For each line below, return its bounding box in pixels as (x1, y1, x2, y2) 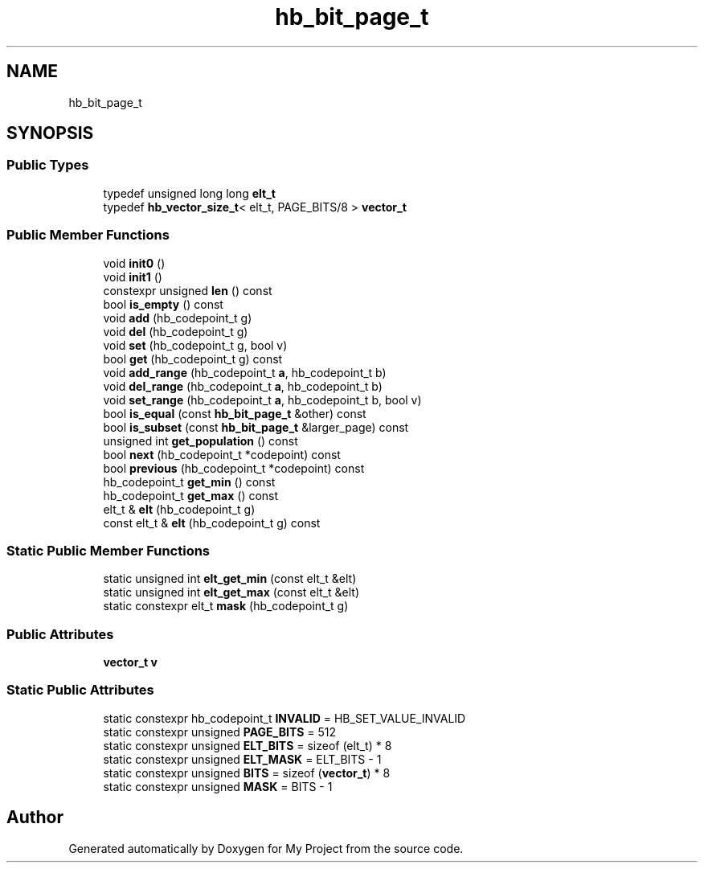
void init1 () (103, 269, 162, 284)
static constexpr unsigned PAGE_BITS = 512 (103, 724, 337, 739)
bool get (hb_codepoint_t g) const (103, 351, 283, 366)
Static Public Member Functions (6, 542, 211, 559)
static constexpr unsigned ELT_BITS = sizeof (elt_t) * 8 (103, 738, 392, 752)
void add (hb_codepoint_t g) (103, 310, 252, 325)
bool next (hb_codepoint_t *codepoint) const (103, 447, 341, 461)
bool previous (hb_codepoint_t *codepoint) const (103, 461, 365, 475)
